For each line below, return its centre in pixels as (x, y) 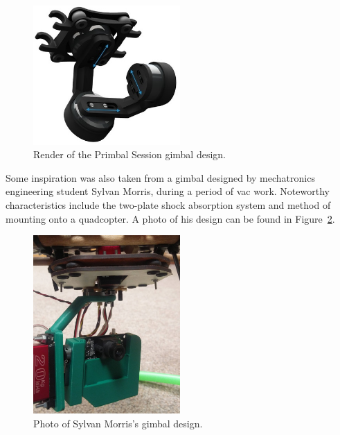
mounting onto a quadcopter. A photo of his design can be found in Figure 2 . (170, 218)
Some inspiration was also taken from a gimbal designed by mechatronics (160, 177)
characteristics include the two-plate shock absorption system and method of (168, 205)
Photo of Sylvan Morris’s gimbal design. (118, 424)
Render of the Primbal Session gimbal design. (129, 154)
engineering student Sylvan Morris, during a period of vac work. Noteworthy (168, 191)
